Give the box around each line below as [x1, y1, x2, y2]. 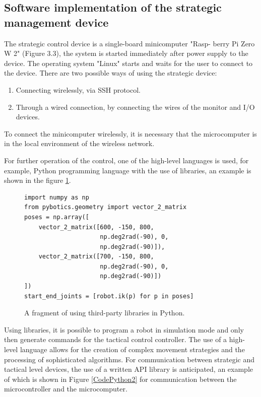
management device [4, 14, 109, 30]
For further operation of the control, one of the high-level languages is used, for [4, 155, 249, 165]
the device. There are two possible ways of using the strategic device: [4, 68, 217, 78]
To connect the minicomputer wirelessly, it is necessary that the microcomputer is [4, 128, 257, 139]
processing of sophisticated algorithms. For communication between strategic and [4, 354, 255, 364]
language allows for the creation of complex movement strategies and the [20, 344, 245, 355]
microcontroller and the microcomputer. [4, 383, 127, 394]
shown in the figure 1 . [4, 175, 71, 185]
